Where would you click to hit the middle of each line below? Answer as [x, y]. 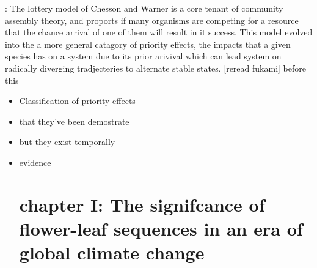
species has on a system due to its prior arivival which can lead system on [143, 56]
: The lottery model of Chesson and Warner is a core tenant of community [144, 8]
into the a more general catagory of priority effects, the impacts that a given [148, 44]
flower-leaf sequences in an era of [161, 228]
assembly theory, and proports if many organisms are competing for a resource [152, 20]
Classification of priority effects [77, 101]
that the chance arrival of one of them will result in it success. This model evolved [159, 32]
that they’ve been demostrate [74, 121]
